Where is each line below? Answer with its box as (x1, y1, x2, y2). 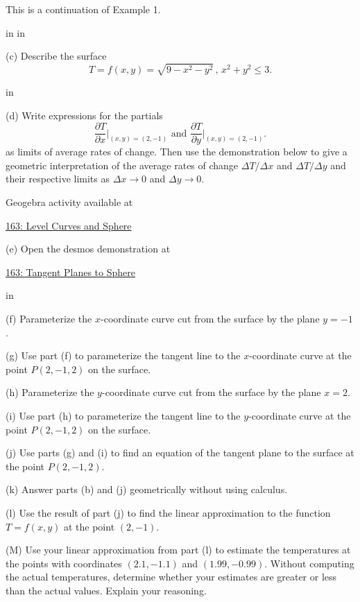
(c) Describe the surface (6, 49, 107, 63)
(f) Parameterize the (6, 311, 92, 325)
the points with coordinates (6, 556, 122, 570)
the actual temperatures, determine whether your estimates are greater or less (6, 569, 337, 584)
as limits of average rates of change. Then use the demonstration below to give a (6, 144, 348, 159)
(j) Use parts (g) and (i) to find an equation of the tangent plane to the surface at (6, 445, 354, 460)
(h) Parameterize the (6, 385, 94, 399)
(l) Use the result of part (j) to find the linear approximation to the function (6, 505, 331, 519)
